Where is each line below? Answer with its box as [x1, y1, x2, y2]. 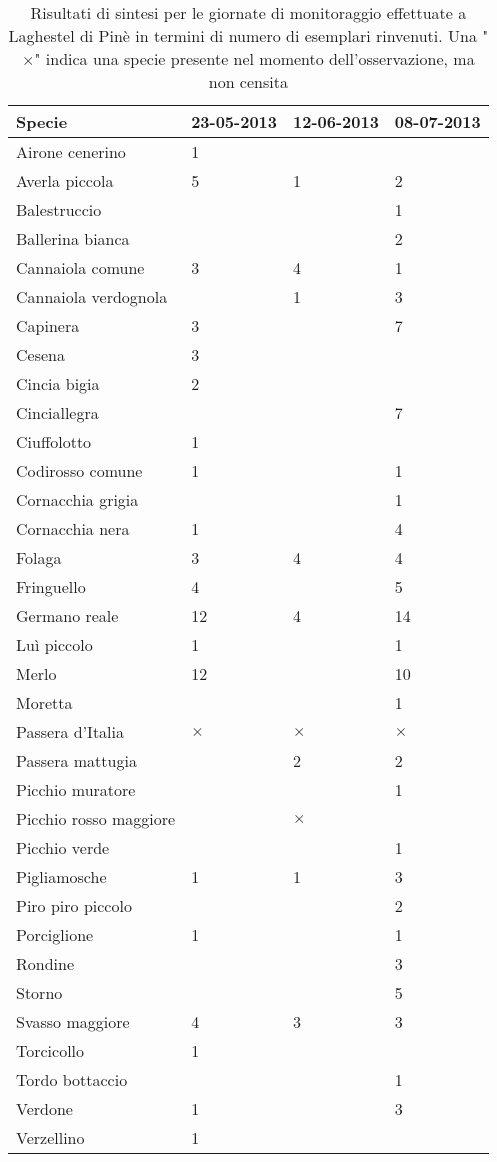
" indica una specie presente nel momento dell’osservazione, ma [34, 47, 475, 70]
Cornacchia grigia [16, 488, 139, 511]
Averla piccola [16, 169, 114, 192]
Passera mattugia [16, 749, 137, 772]
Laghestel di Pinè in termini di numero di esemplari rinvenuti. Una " [8, 24, 489, 47]
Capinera [16, 314, 80, 337]
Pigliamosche [16, 865, 107, 888]
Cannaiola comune [16, 256, 145, 279]
